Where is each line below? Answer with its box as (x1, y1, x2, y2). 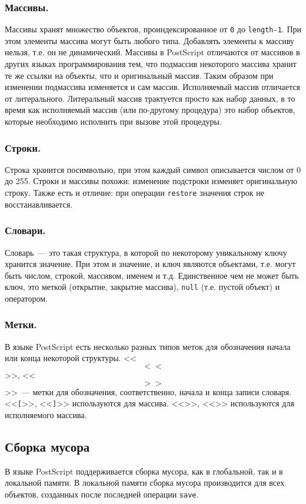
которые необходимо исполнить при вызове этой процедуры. (5, 115, 222, 128)
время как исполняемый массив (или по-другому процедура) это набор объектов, (5, 104, 295, 116)
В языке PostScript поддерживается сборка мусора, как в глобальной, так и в (5, 465, 283, 477)
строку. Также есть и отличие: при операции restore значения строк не (5, 186, 264, 199)
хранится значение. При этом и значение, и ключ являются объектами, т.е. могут (5, 258, 296, 270)
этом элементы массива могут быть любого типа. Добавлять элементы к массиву (5, 34, 294, 46)
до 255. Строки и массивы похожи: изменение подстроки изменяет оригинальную (5, 175, 298, 187)
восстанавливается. (5, 198, 73, 210)
